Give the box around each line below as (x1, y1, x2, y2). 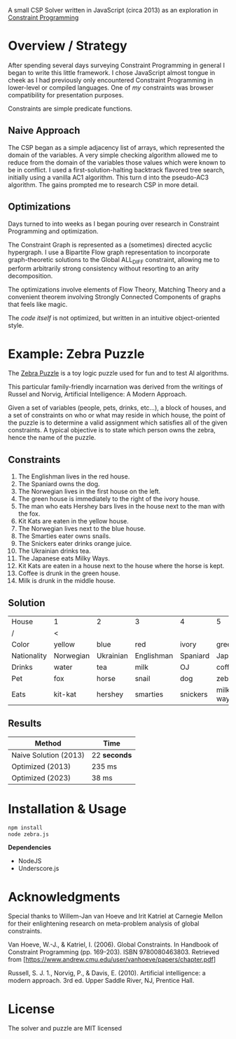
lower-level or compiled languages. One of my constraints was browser (8, 83, 214, 92)
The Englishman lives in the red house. (18, 472, 130, 481)
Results (8, 717, 42, 729)
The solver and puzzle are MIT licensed (8, 1024, 122, 1033)
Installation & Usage (8, 801, 127, 817)
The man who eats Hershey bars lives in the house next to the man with (18, 502, 225, 511)
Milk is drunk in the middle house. (18, 577, 116, 585)
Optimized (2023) (11, 773, 71, 783)
